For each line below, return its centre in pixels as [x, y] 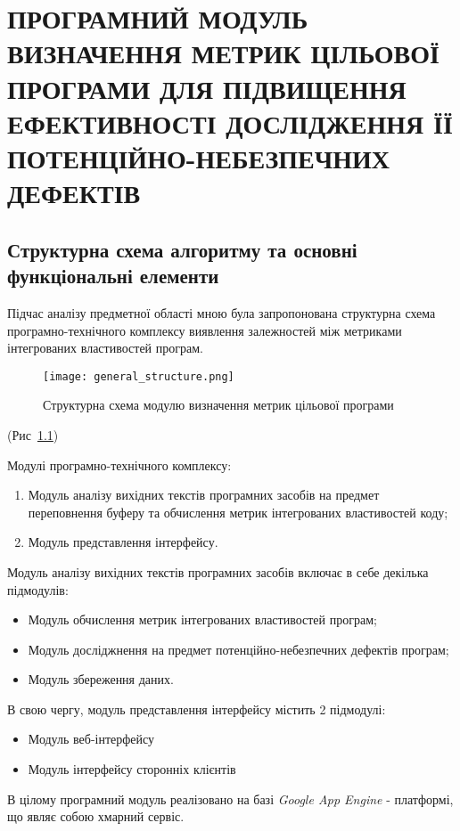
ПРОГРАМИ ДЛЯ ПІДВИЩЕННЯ [207, 88]
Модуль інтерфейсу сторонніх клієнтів [132, 769]
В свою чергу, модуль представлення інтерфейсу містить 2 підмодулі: [197, 709]
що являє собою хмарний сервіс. [96, 816]
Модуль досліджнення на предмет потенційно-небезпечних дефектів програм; [238, 649]
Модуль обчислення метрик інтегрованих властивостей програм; [202, 619]
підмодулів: [38, 589]
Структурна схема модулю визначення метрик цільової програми [218, 405]
